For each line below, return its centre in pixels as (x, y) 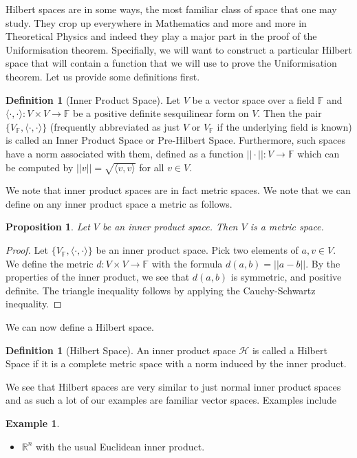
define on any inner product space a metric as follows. (119, 203)
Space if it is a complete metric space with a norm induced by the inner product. (176, 363)
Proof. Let (27, 250)
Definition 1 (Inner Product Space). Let (93, 99)
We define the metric (50, 263)
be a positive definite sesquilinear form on (161, 113)
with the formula (187, 263)
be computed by (40, 167)
